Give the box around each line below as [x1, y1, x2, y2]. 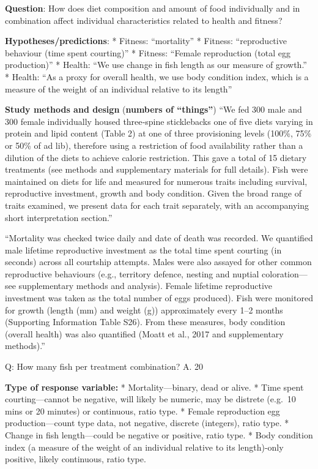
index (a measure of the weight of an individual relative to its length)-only [5, 440, 284, 453]
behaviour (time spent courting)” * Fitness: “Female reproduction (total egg [5, 46, 291, 59]
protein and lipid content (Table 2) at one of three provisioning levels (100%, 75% [5, 127, 312, 140]
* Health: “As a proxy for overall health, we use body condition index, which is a [5, 70, 309, 83]
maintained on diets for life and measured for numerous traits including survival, [5, 174, 308, 187]
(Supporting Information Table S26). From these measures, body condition [5, 315, 286, 328]
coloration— [262, 267, 308, 280]
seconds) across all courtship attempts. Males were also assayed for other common [5, 255, 312, 268]
